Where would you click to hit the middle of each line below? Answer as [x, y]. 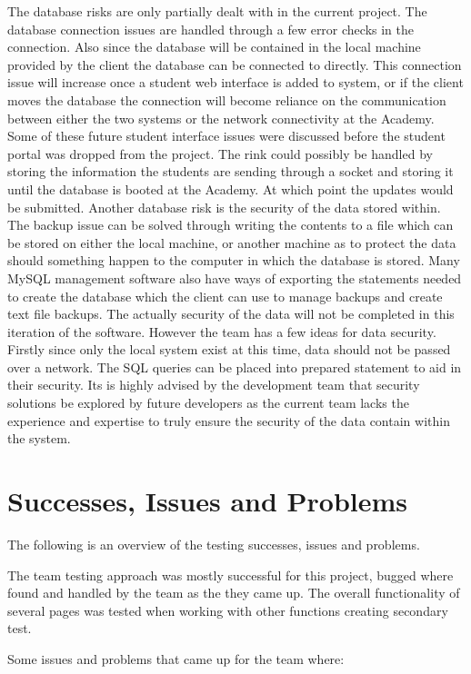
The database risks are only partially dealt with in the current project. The [217, 11]
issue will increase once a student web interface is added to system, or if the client [235, 82]
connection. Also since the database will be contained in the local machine [214, 47]
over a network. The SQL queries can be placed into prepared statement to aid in [235, 367]
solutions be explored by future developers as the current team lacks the [208, 403]
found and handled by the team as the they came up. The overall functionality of [234, 593]
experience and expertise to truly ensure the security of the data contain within [229, 420]
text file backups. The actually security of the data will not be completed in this [231, 314]
